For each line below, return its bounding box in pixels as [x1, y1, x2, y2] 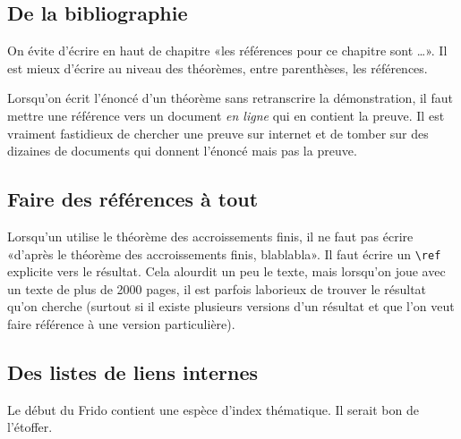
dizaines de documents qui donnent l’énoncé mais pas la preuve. [7, 141, 357, 160]
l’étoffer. [7, 418, 53, 436]
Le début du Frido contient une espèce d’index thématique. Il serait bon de [7, 400, 419, 418]
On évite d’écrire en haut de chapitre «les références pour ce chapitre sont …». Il [7, 41, 448, 60]
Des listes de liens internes [7, 358, 258, 385]
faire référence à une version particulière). [7, 315, 235, 333]
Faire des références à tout [7, 185, 259, 213]
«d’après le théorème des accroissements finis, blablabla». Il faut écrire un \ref [7, 244, 441, 263]
